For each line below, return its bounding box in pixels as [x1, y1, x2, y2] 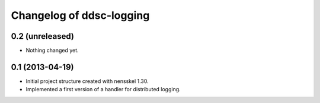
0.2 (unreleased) [11, 31, 74, 41]
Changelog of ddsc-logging [11, 9, 150, 22]
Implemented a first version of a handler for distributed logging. [25, 86, 181, 93]
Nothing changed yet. [25, 47, 79, 54]
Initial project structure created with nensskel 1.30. [25, 77, 149, 85]
